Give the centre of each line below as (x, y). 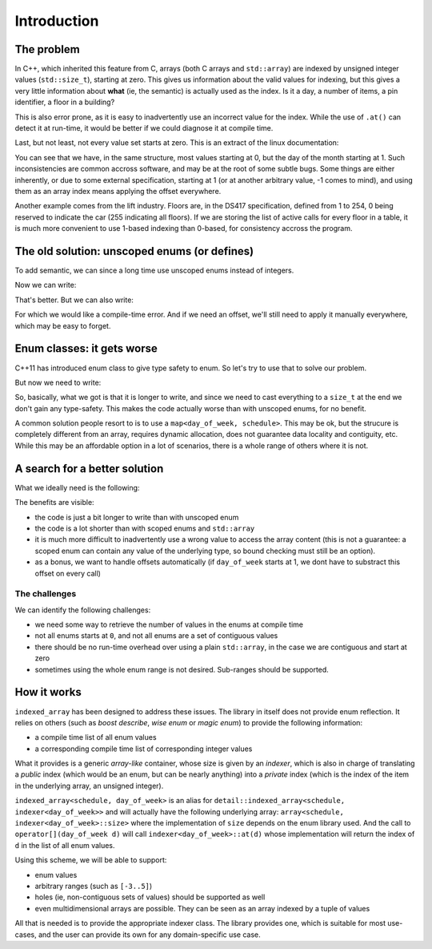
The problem (47, 49)
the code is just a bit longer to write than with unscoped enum (137, 517)
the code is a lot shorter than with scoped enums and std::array (145, 528)
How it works (48, 692)
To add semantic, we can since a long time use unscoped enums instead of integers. (154, 271)
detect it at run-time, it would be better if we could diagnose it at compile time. (144, 128)
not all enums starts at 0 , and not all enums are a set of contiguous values (156, 636)
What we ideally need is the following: (77, 487)
